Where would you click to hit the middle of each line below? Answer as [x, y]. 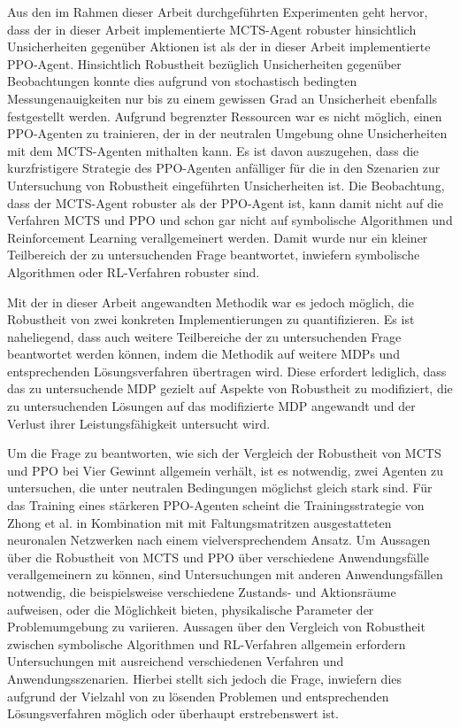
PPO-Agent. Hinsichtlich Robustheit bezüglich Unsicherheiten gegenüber [204, 63]
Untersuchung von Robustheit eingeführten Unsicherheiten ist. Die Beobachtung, [226, 185]
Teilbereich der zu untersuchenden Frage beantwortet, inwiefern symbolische [214, 255]
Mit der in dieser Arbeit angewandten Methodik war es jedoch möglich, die [211, 302]
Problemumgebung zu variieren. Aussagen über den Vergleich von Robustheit [216, 627]
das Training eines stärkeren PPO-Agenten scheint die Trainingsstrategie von [216, 505]
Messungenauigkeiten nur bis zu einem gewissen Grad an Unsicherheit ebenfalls [222, 98]
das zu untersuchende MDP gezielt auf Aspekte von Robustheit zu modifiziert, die [230, 388]
